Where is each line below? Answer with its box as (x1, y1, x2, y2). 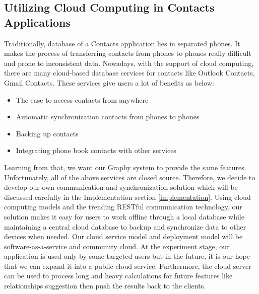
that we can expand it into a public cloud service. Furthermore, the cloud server (4, 260, 251, 271)
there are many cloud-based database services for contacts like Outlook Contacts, (4, 67, 255, 78)
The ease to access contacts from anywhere (16, 94, 149, 105)
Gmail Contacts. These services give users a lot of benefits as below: (4, 77, 214, 88)
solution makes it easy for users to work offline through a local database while (4, 211, 244, 222)
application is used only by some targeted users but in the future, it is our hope (4, 251, 250, 261)
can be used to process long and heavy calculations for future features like (4, 270, 233, 281)
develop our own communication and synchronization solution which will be (4, 182, 238, 192)
